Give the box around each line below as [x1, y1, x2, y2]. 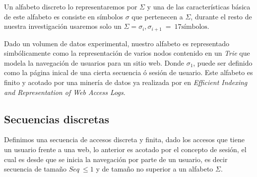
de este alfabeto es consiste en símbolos [4, 11, 123, 21]
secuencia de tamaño [4, 164, 67, 174]
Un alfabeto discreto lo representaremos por [4, 1, 137, 11]
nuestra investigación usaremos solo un [4, 21, 122, 31]
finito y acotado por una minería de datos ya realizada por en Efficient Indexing [4, 77, 248, 88]
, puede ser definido [193, 57, 253, 68]
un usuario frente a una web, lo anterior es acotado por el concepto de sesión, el [4, 144, 247, 154]
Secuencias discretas [4, 111, 109, 126]
